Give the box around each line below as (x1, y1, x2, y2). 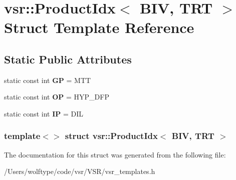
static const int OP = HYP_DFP (4, 91, 109, 102)
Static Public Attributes (4, 51, 132, 66)
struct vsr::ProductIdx (65, 129, 158, 142)
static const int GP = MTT (4, 74, 91, 85)
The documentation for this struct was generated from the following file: (4, 149, 226, 159)
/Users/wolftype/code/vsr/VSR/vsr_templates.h (4, 166, 155, 176)
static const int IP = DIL (4, 108, 84, 118)
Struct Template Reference (4, 17, 194, 37)
